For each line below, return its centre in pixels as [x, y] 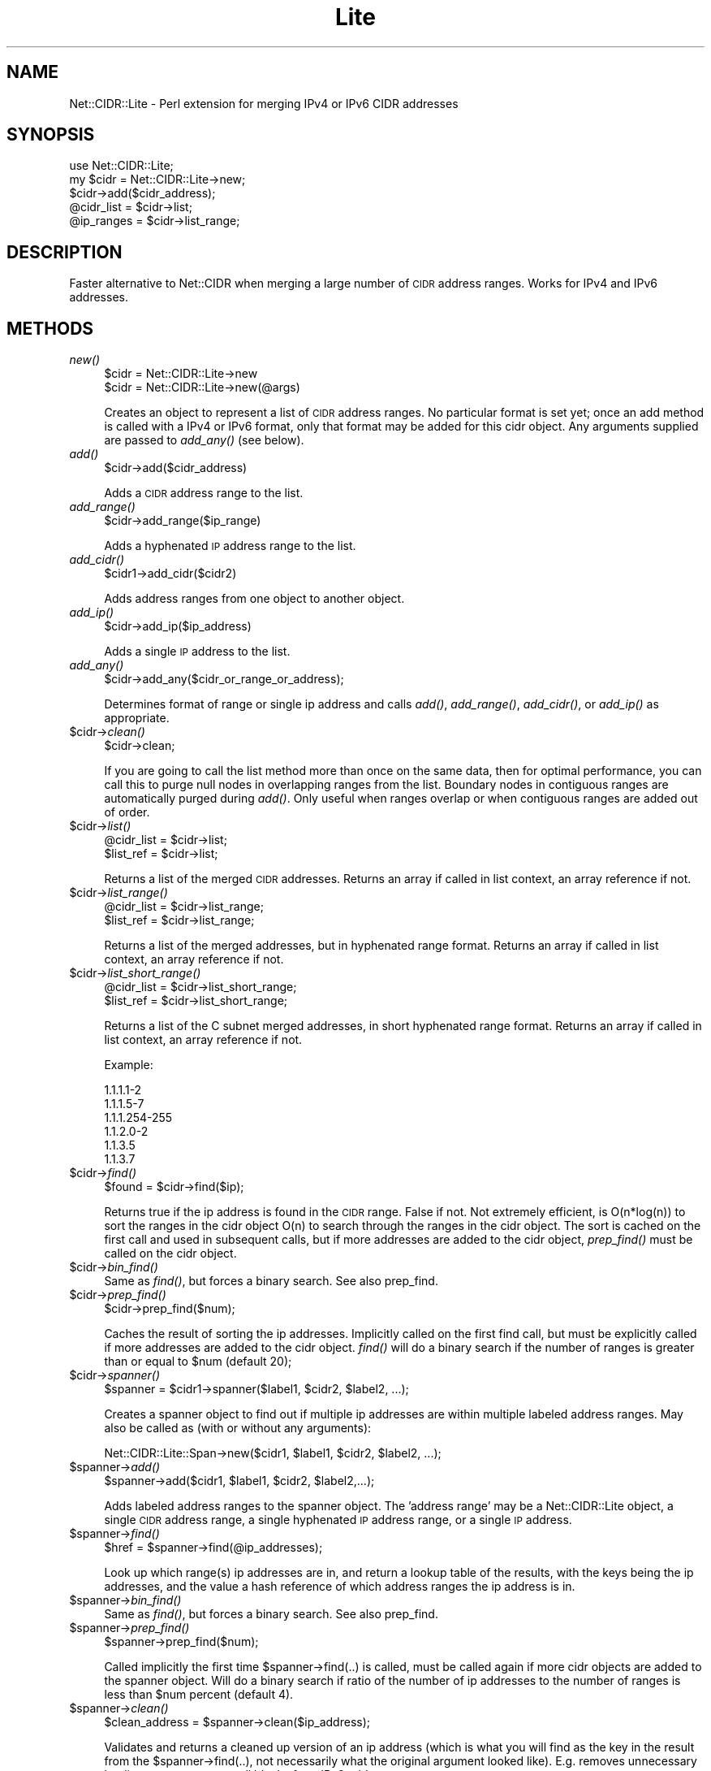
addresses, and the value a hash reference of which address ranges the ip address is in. [340, 1587]
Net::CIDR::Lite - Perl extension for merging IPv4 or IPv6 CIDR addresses [264, 103]
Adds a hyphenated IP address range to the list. [230, 546]
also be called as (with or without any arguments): [238, 1428]
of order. [127, 812]
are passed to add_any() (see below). [204, 440]
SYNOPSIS [51, 135]
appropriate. [137, 718]
